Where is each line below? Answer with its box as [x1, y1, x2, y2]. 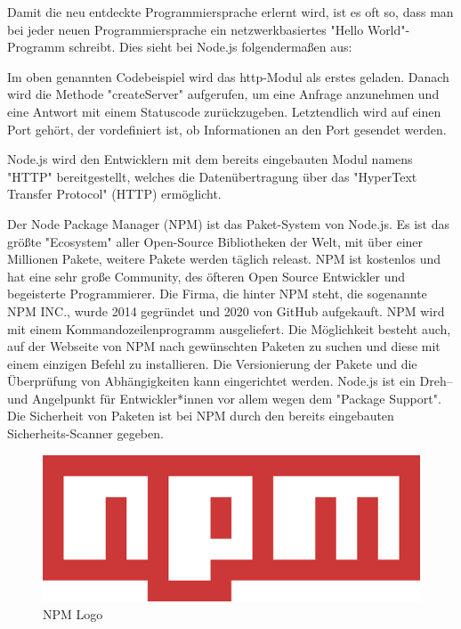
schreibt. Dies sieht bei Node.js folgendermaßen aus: [69, 37, 352, 56]
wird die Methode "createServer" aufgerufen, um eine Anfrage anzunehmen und [7, 85, 440, 103]
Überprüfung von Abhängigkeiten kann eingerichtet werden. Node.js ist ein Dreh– [7, 372, 453, 390]
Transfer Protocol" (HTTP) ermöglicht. [7, 184, 222, 203]
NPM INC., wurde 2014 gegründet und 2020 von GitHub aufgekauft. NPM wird [7, 301, 445, 320]
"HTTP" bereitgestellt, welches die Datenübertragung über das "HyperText [7, 167, 417, 185]
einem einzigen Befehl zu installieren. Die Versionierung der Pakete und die [7, 354, 417, 372]
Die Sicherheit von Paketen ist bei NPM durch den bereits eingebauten [7, 406, 394, 425]
